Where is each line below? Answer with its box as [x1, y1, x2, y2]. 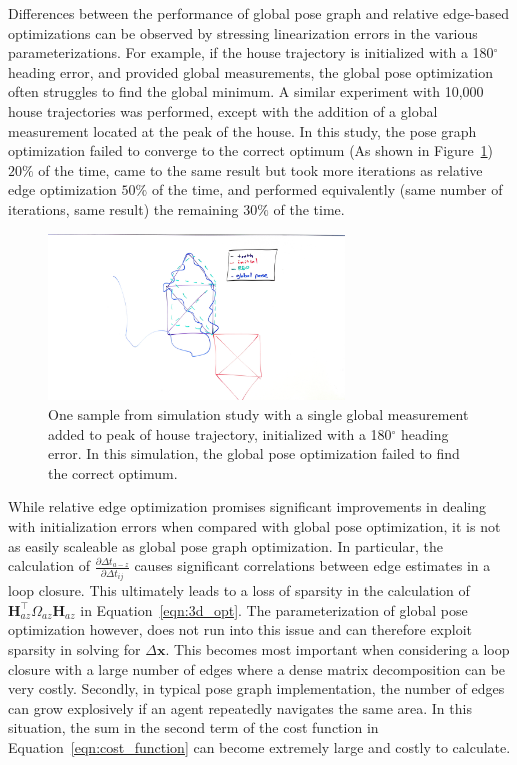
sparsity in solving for [8, 638, 141, 659]
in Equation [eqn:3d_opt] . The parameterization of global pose [80, 599, 468, 620]
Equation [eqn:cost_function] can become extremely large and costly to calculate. [8, 736, 511, 757]
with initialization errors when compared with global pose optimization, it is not [8, 516, 501, 537]
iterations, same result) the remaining [8, 198, 239, 219]
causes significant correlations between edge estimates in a [134, 555, 491, 576]
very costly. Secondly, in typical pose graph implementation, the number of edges [8, 678, 505, 699]
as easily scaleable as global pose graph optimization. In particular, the [8, 535, 443, 556]
